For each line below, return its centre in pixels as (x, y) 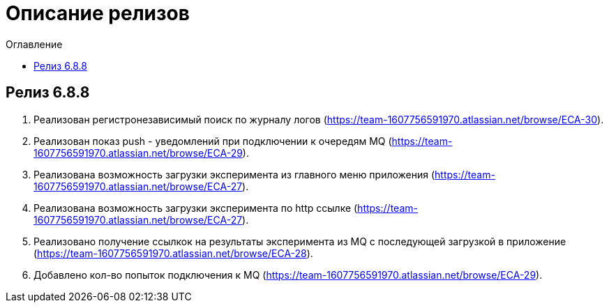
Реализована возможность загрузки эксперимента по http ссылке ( (196, 208)
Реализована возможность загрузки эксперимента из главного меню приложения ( (234, 174)
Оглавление (34, 44)
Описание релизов (98, 13)
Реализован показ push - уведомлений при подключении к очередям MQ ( (213, 141)
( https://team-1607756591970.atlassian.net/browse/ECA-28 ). (173, 253)
